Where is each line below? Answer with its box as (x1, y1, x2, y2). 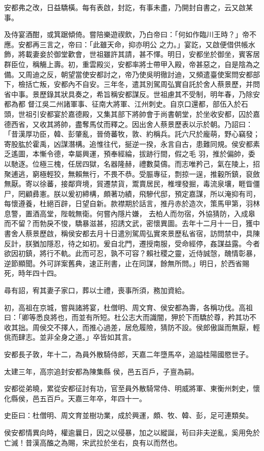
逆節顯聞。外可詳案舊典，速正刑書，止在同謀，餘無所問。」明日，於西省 (4, 257, 242, 268)
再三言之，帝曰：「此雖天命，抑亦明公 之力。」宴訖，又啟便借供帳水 (32, 39, 255, 49)
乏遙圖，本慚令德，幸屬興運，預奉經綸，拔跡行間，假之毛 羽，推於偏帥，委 (4, 148, 255, 159)
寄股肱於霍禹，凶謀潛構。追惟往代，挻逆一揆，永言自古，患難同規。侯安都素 (4, 138, 260, 149)
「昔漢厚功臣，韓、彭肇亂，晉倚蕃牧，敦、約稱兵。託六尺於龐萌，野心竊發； (4, 128, 260, 139)
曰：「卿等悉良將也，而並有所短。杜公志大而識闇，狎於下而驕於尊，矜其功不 (4, 312, 256, 323)
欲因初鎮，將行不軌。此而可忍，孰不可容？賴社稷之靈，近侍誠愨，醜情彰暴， (4, 248, 260, 259)
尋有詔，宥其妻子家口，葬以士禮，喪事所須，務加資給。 (4, 285, 189, 296)
